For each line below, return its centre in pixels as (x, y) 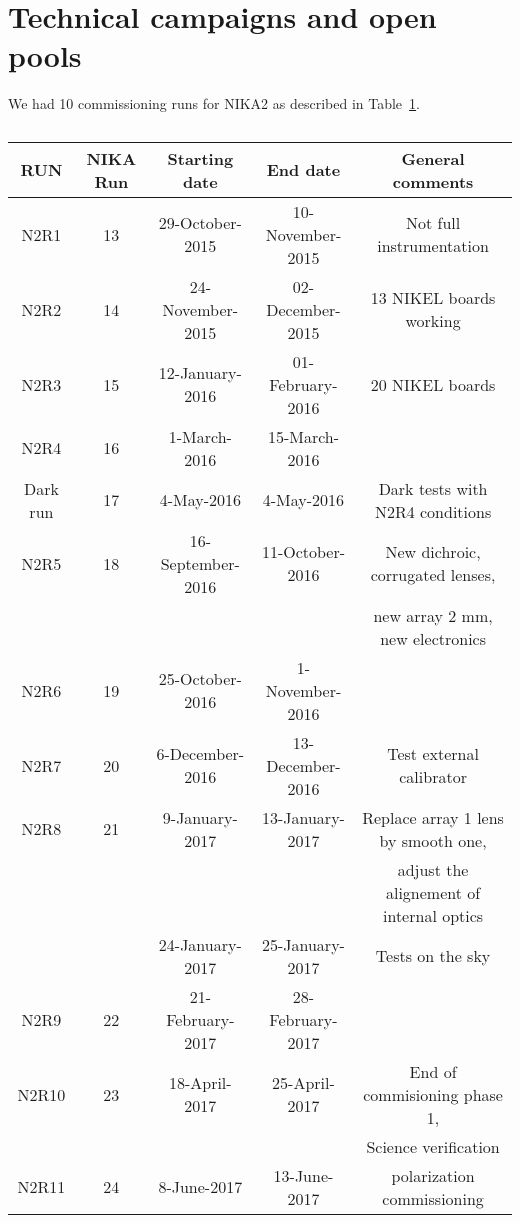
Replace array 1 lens (433, 817)
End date (303, 170)
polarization (433, 1175)
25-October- (200, 679)
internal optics (433, 915)
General (433, 158)
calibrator (433, 777)
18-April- (200, 1083)
